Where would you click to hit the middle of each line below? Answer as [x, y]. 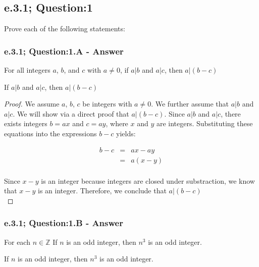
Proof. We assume [32, 104]
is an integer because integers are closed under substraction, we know [148, 180]
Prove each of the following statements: [65, 29]
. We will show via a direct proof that [71, 113]
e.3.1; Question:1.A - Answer [64, 51]
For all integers [27, 70]
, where [117, 123]
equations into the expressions [50, 133]
